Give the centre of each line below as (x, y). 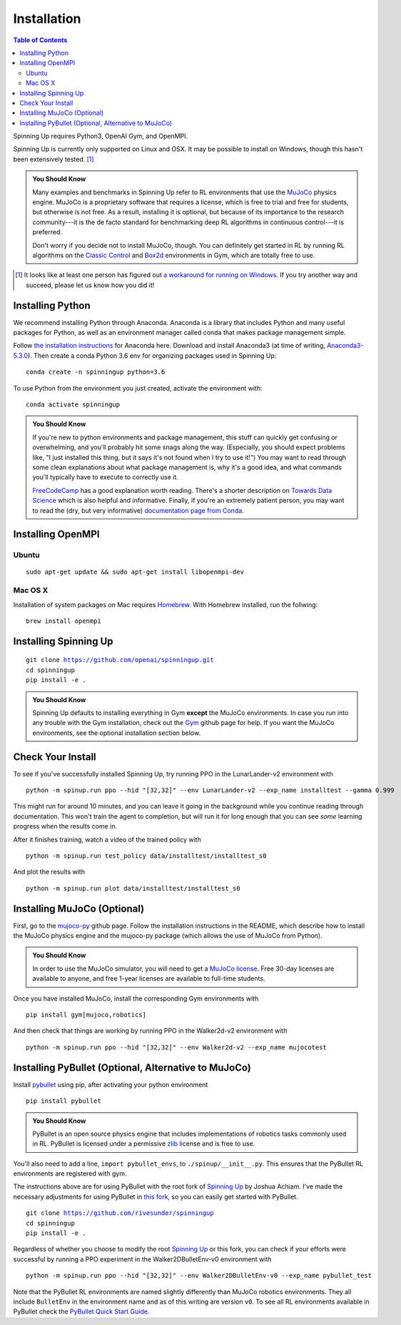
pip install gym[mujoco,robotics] (86, 1015)
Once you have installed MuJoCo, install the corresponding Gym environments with (136, 998)
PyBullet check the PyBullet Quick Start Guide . (81, 1311)
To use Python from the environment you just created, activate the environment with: (138, 388)
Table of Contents (40, 40)
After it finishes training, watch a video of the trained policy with (107, 839)
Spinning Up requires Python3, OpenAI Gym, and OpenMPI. (101, 136)
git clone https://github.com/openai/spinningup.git (120, 660)
